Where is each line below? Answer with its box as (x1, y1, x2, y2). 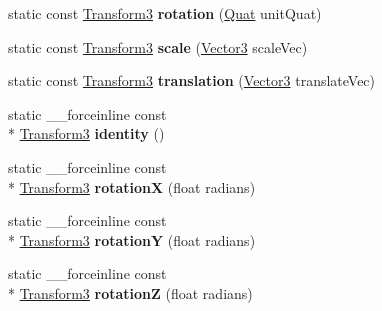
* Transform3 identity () (8, 123, 165, 144)
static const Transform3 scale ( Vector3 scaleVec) (8, 36, 308, 57)
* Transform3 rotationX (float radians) (8, 176, 256, 197)
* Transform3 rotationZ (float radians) (8, 282, 253, 303)
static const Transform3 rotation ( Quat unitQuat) (8, 3, 322, 23)
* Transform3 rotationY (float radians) (8, 229, 256, 250)
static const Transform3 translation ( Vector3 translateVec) (8, 70, 376, 91)
